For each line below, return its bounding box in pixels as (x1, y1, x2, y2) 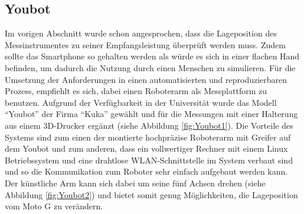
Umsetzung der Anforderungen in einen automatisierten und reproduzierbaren (5, 73, 287, 85)
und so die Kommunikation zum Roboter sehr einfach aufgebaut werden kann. (5, 165, 288, 178)
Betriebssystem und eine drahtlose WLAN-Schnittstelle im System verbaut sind (5, 153, 293, 166)
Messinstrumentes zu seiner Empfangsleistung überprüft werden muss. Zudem (5, 38, 286, 51)
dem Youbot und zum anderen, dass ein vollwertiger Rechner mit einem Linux (5, 142, 288, 155)
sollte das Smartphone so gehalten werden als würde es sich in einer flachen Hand (5, 50, 300, 62)
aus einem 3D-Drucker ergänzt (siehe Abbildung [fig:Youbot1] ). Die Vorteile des (5, 119, 293, 131)
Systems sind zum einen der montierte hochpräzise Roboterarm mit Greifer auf (5, 131, 291, 143)
